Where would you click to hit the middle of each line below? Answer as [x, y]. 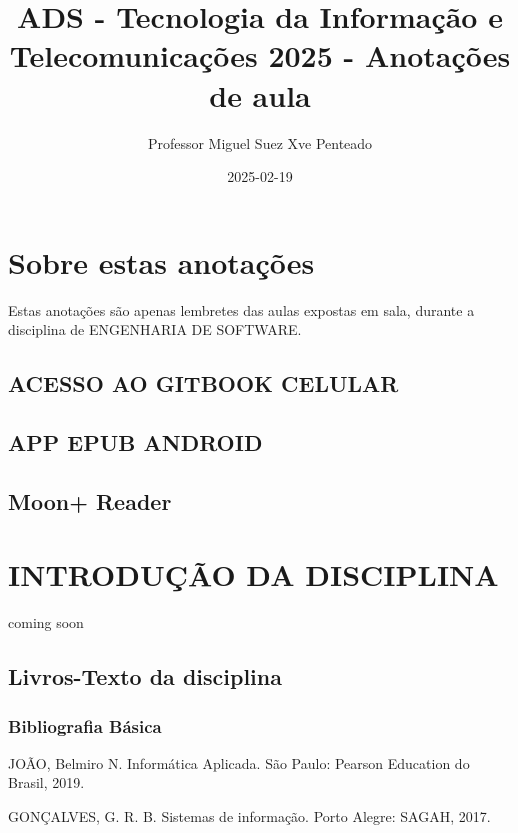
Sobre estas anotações [161, 261]
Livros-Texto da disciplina [145, 676]
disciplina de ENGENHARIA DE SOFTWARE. [155, 329]
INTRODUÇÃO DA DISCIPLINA [253, 574]
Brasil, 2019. [46, 782]
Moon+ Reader [90, 500]
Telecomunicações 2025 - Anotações [260, 55]
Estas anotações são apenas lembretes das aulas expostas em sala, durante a [241, 309]
